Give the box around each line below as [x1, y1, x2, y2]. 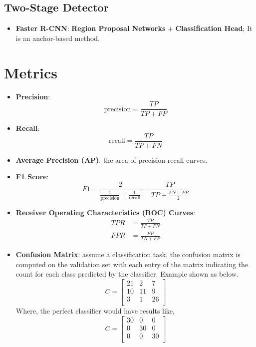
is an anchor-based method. [15, 32, 100, 43]
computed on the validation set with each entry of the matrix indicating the [15, 259, 249, 269]
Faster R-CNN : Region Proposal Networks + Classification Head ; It [15, 23, 253, 33]
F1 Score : [15, 171, 49, 182]
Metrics [4, 62, 58, 82]
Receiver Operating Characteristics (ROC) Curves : [15, 207, 195, 217]
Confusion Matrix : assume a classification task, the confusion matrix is [15, 249, 241, 260]
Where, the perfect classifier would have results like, [15, 306, 175, 316]
